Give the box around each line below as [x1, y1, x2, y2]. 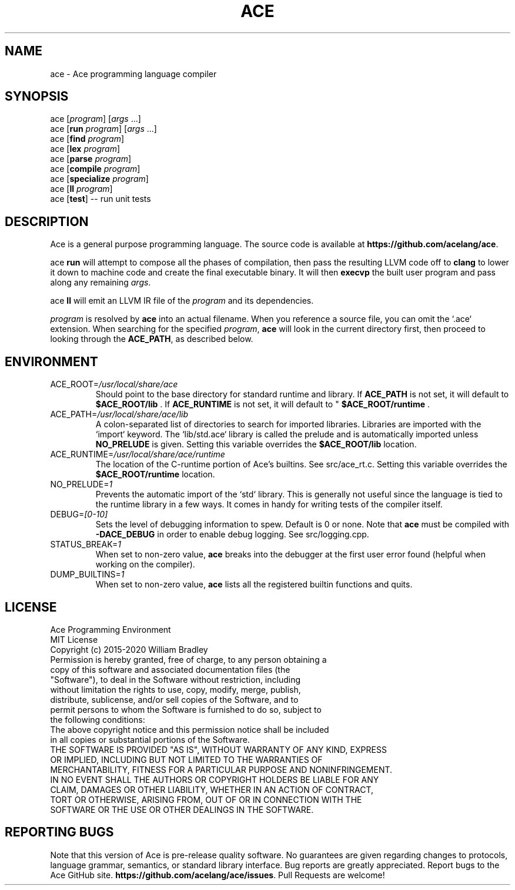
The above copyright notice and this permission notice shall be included [50, 724, 329, 735]
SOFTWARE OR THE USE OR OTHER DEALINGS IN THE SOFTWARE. [50, 804, 314, 815]
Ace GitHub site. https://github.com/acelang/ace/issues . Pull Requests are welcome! [50, 869, 385, 880]
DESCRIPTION [5, 214, 89, 229]
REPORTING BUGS [5, 825, 114, 840]
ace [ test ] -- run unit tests [50, 194, 151, 204]
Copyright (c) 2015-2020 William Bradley [50, 644, 208, 655]
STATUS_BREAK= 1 [50, 539, 122, 550]
